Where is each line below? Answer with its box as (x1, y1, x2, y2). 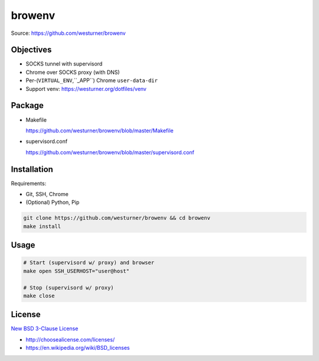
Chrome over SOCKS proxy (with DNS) (25, 69, 121, 76)
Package (11, 100, 44, 110)
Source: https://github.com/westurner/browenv (11, 30, 126, 37)
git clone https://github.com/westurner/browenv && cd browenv (23, 214, 211, 222)
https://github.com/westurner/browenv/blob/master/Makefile (25, 127, 174, 134)
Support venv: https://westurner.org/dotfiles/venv (25, 85, 147, 92)
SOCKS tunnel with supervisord (25, 60, 103, 67)
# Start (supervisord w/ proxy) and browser (23, 259, 155, 266)
